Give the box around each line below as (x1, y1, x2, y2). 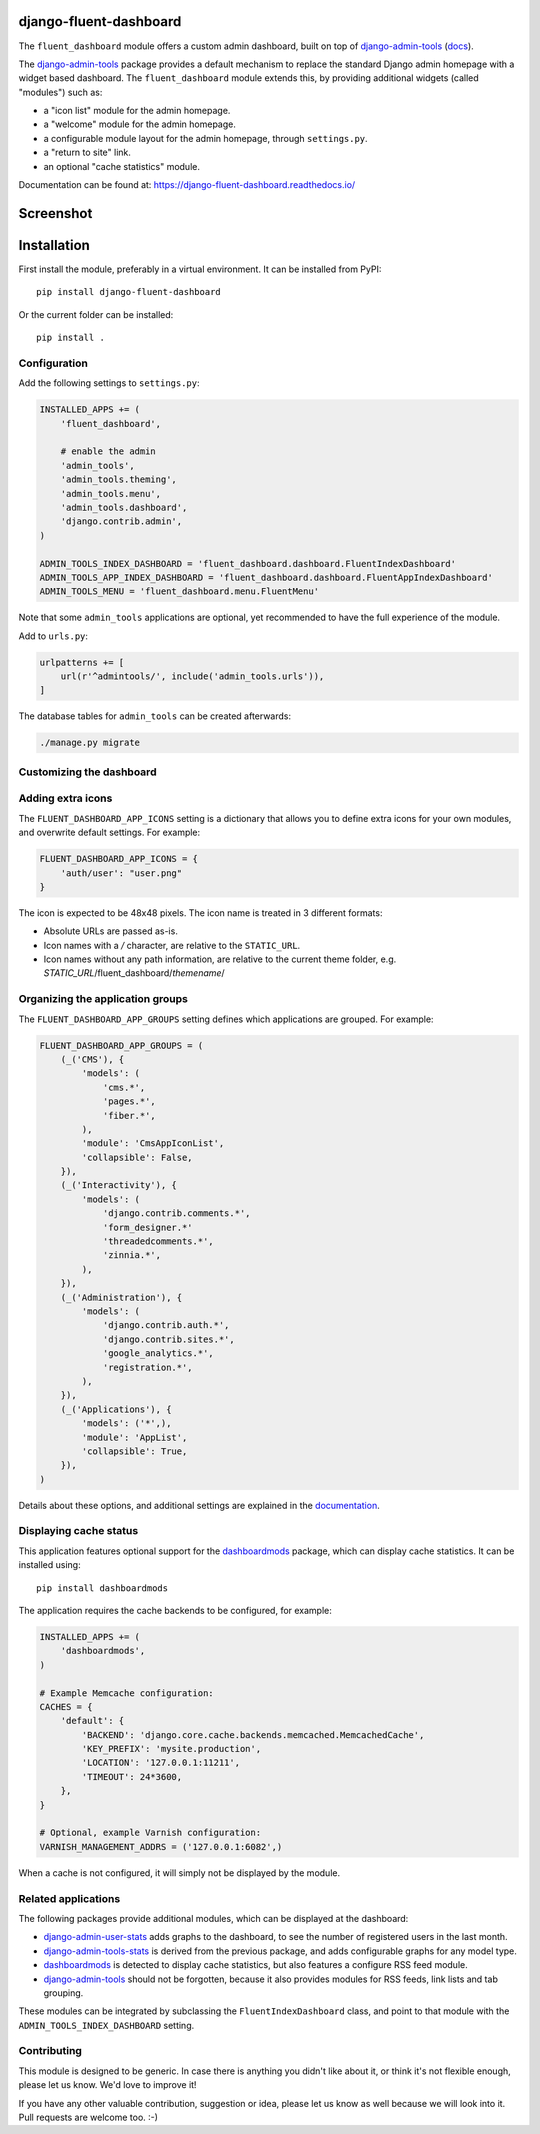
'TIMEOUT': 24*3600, (81, 1771, 183, 1782)
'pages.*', (102, 1096, 157, 1107)
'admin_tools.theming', (60, 474, 177, 485)
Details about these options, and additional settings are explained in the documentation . (18, 1499, 380, 1511)
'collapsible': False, (81, 1151, 194, 1163)
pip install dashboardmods (36, 1582, 169, 1594)
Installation (18, 236, 90, 254)
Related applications (18, 1891, 121, 1905)
